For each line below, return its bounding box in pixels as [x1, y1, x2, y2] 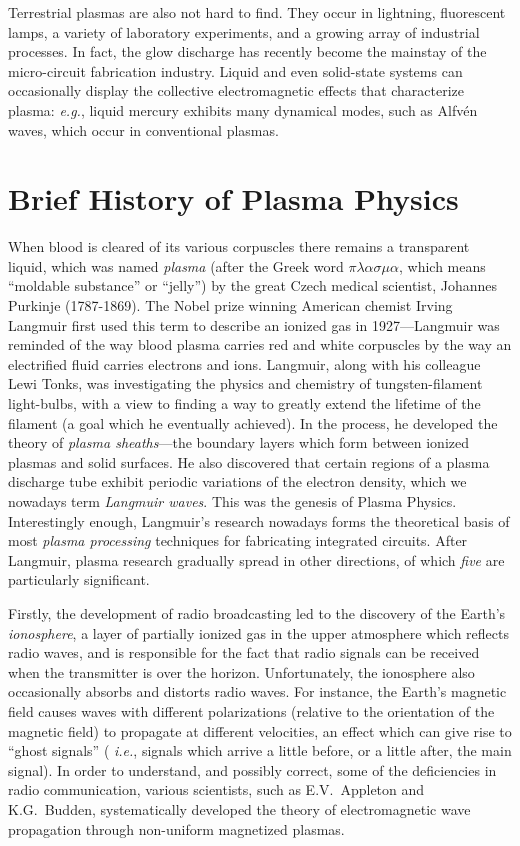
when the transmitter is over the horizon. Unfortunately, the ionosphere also [8, 661, 475, 682]
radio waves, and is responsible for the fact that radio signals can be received [8, 642, 480, 663]
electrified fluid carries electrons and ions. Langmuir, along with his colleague [8, 353, 481, 374]
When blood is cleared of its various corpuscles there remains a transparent [8, 236, 470, 257]
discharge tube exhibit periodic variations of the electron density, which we [8, 471, 467, 492]
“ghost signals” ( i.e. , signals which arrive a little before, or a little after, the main [8, 740, 512, 761]
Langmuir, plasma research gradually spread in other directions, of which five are [8, 549, 505, 570]
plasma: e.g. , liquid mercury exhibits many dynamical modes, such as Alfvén [8, 99, 478, 120]
